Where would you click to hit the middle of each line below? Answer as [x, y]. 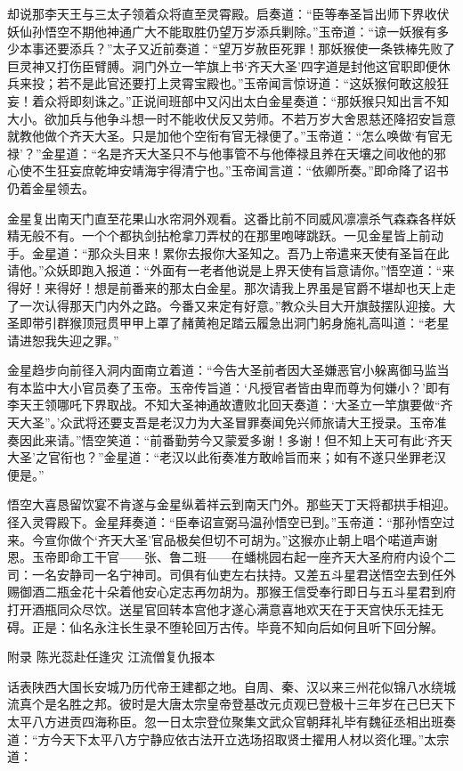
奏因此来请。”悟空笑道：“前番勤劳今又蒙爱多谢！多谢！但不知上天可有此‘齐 [224, 439]
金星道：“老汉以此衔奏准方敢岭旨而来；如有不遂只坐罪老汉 [275, 457]
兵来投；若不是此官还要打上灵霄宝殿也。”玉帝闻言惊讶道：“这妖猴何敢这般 [222, 83]
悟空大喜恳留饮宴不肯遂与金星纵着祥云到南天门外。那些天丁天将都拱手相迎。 [231, 504]
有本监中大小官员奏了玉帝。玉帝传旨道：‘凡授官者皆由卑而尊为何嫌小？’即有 [229, 387]
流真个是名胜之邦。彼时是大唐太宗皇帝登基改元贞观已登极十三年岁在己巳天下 [231, 704]
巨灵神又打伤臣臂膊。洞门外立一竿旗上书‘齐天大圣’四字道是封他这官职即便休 [229, 65]
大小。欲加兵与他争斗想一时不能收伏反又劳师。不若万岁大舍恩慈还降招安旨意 [231, 118]
